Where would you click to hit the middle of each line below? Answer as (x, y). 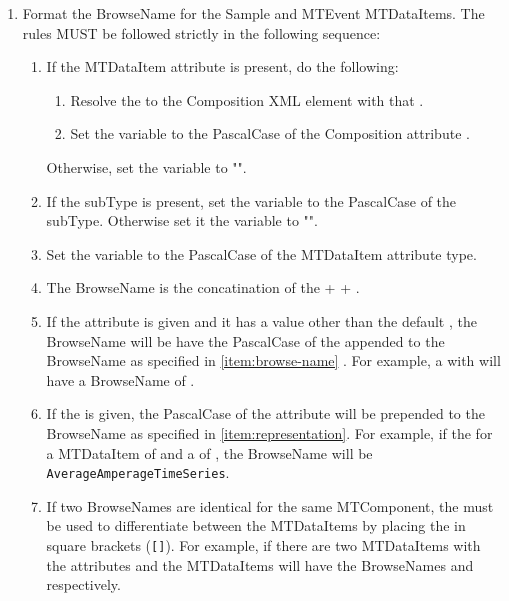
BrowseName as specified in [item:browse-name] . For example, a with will (273, 360)
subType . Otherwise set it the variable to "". (182, 220)
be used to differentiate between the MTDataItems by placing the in (256, 525)
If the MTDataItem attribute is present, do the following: (222, 66)
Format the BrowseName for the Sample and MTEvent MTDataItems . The (253, 13)
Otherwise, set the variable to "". (146, 166)
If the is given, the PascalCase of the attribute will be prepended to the (265, 413)
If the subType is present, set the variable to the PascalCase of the (251, 200)
